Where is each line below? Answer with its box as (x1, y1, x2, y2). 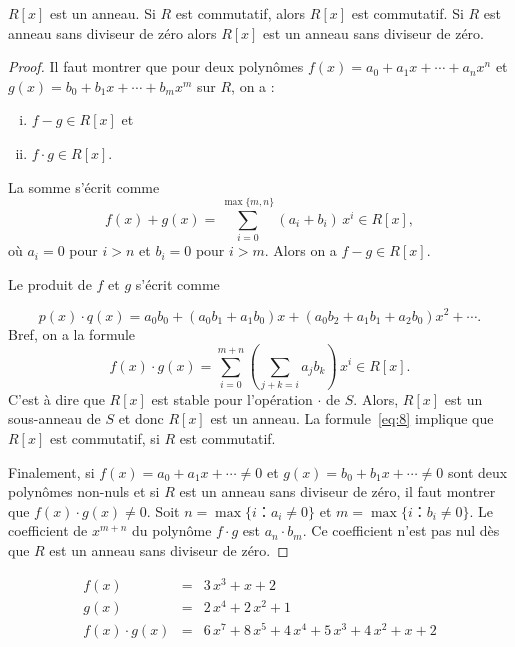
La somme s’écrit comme (8, 176, 160, 197)
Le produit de (8, 273, 92, 294)
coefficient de (8, 520, 88, 541)
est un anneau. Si (49, 3, 156, 23)
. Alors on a (264, 240, 337, 261)
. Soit (146, 500, 180, 521)
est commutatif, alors (175, 3, 306, 23)
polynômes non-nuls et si (8, 481, 160, 502)
